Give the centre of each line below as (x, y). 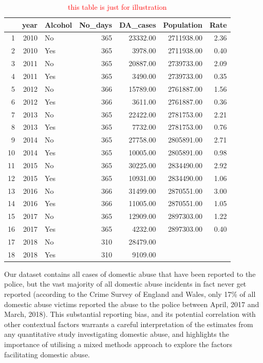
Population (183, 24)
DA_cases (138, 24)
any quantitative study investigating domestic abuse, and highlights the (117, 334)
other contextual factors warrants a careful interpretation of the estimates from (129, 324)
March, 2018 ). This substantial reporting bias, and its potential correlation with (130, 314)
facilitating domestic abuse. (47, 354)
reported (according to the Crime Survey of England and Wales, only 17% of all (130, 294)
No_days (96, 24)
